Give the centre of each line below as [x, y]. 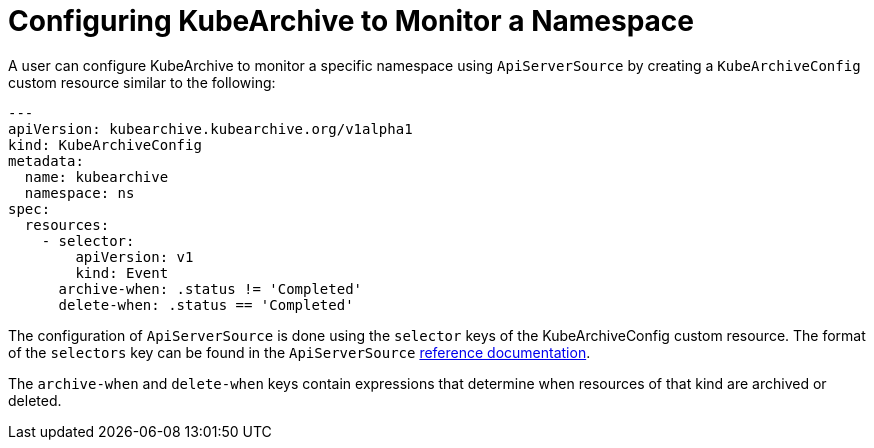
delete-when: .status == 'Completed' [206, 304]
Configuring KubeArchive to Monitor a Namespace [351, 21]
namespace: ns [79, 192]
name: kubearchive [96, 176]
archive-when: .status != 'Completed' [210, 288]
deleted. [35, 400]
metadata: [46, 160]
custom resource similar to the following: [142, 82]
